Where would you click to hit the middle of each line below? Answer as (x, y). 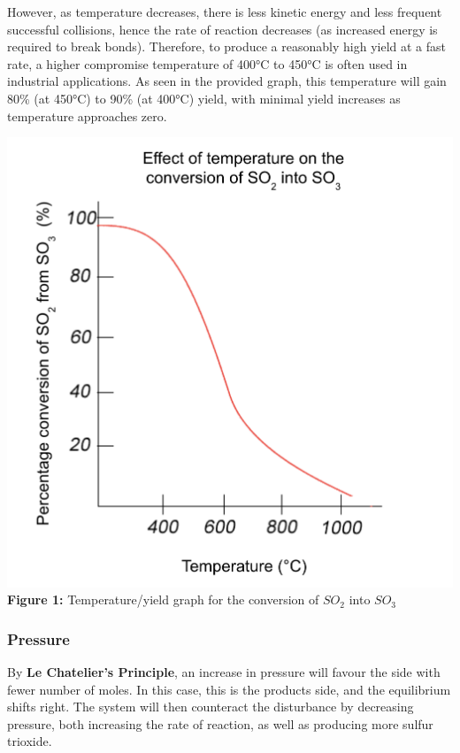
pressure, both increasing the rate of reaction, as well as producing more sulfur (220, 723)
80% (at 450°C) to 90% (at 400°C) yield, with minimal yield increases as (204, 98)
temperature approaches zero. (87, 115)
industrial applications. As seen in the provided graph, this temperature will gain (227, 81)
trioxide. (30, 741)
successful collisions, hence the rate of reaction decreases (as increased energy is (222, 29)
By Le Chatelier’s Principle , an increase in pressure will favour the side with (224, 672)
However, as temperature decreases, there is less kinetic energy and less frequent (225, 12)
